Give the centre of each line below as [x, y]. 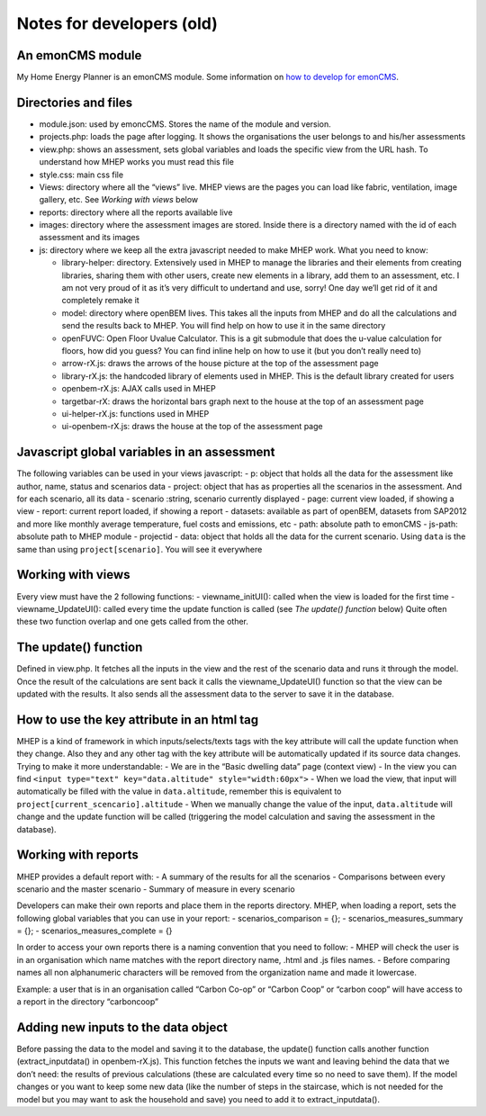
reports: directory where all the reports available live [136, 212]
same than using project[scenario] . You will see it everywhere [139, 549]
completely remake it [100, 301]
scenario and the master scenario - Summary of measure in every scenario [156, 889]
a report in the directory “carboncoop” [88, 1002]
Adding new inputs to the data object [122, 1027]
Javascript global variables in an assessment [146, 452]
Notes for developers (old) [117, 23]
